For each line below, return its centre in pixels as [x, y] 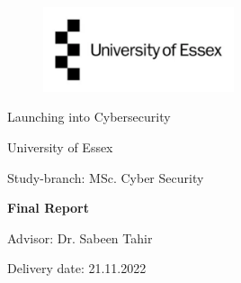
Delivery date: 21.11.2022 [77, 268]
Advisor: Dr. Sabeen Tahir [80, 237]
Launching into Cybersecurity [89, 117]
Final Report [48, 208]
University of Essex [60, 146]
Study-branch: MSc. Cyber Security [106, 177]
